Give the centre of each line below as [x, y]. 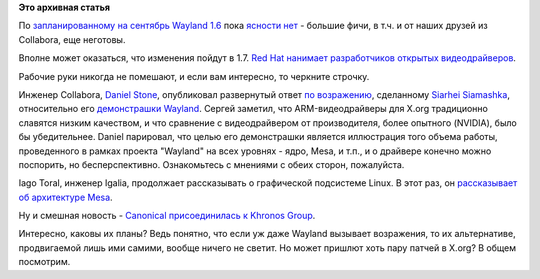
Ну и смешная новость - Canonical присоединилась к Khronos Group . [167, 216]
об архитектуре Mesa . [66, 197]
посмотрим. [44, 262]
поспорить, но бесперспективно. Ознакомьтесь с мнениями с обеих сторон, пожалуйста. [211, 164]
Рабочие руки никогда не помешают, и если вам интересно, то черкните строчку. [194, 76]
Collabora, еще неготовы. [72, 39]
